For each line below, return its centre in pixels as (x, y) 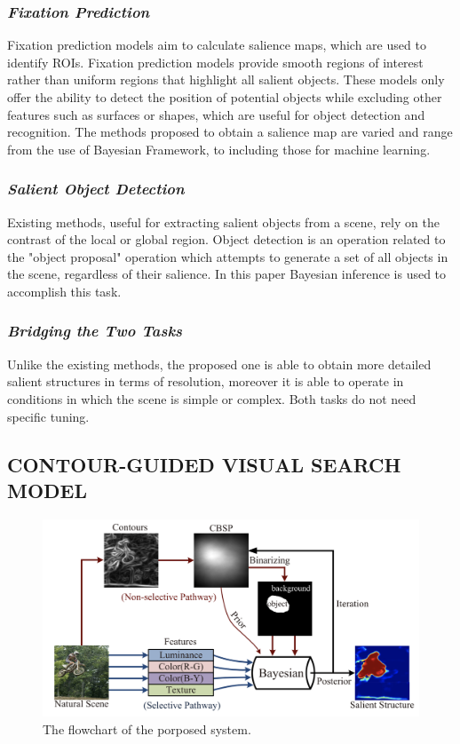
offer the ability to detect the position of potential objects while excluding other (225, 97)
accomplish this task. (64, 291)
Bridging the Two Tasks (95, 331)
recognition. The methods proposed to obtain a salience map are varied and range (230, 132)
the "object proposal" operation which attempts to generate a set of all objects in (228, 256)
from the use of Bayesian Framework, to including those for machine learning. (219, 149)
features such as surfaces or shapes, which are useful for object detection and (216, 114)
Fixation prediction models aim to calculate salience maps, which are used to (217, 45)
